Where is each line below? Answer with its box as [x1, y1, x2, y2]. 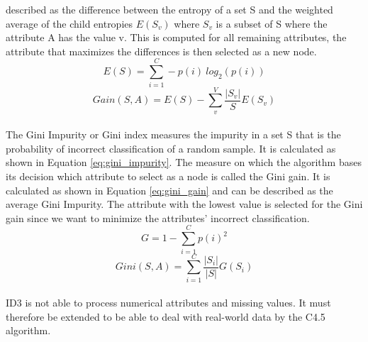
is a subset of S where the [216, 16, 328, 31]
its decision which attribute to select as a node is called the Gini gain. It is [6, 169, 330, 184]
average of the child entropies [6, 16, 133, 31]
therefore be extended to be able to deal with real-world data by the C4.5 [6, 309, 325, 324]
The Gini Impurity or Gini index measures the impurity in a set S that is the [6, 127, 341, 142]
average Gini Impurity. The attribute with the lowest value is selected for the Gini [6, 197, 363, 211]
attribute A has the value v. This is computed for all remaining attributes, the [6, 30, 347, 45]
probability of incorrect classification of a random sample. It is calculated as [6, 140, 336, 155]
